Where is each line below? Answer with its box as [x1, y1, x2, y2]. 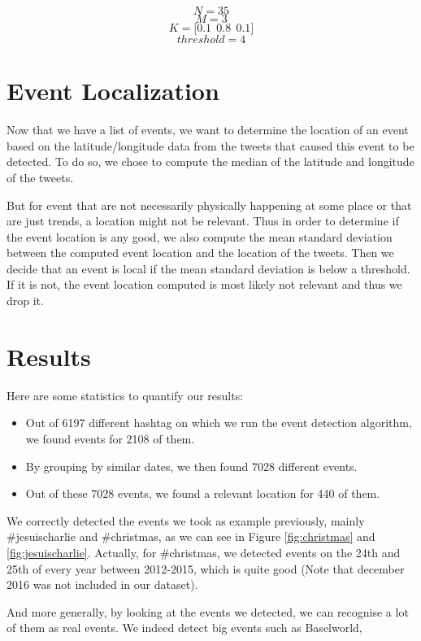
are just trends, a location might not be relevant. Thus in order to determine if [7, 212, 399, 229]
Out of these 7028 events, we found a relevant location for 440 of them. [25, 485, 380, 502]
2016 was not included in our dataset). [7, 576, 198, 593]
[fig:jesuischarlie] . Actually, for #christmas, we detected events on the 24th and [7, 543, 401, 560]
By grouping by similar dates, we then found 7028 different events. [25, 457, 358, 474]
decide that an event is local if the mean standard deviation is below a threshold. [7, 259, 410, 277]
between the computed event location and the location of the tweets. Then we [7, 244, 394, 261]
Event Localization [7, 74, 219, 107]
